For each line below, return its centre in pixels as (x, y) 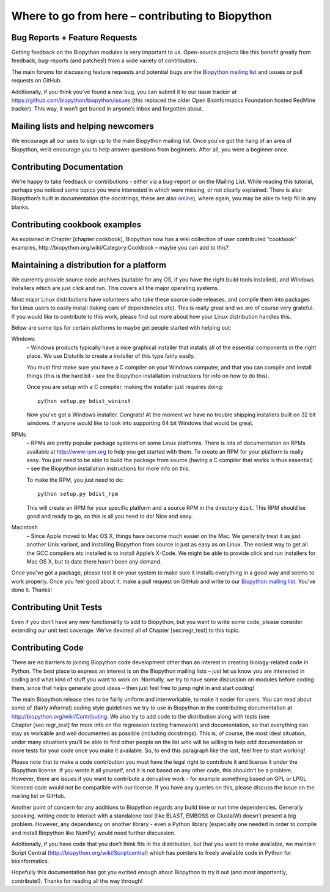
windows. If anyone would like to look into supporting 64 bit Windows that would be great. (140, 423)
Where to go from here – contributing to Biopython (141, 16)
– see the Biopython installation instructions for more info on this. (108, 469)
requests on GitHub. (37, 81)
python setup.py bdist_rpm (78, 494)
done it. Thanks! (31, 590)
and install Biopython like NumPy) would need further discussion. (94, 833)
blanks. (20, 207)
